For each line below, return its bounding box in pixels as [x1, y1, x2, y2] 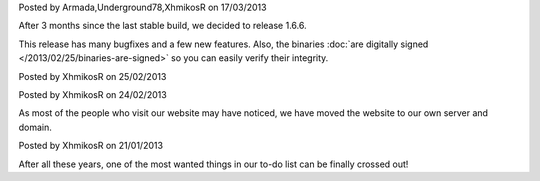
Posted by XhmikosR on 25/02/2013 [18, 70, 167, 82]
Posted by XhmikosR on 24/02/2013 [18, 88, 167, 100]
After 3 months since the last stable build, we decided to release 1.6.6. [18, 20, 307, 32]
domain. [18, 121, 52, 133]
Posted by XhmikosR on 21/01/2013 [18, 140, 164, 152]
